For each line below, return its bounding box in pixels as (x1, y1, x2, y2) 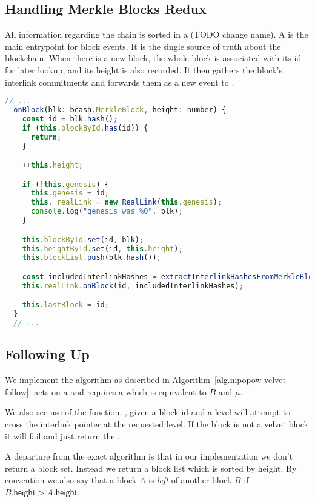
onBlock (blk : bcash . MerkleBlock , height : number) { (13, 106, 227, 115)
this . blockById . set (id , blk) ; (22, 235, 144, 244)
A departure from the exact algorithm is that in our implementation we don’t (5, 450, 293, 463)
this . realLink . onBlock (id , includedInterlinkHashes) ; (22, 281, 244, 290)
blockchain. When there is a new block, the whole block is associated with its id (5, 52, 302, 64)
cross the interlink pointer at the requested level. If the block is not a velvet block (5, 417, 308, 430)
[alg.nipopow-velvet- (214, 373, 289, 386)
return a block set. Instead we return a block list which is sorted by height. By (5, 461, 297, 474)
